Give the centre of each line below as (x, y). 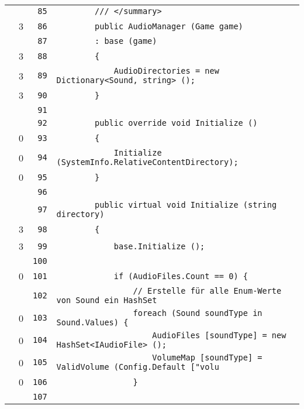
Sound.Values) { (92, 322)
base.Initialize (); (159, 246)
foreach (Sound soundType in (198, 313)
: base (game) (126, 41)
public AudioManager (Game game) (169, 26)
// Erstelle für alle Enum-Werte (207, 291)
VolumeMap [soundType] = (207, 358)
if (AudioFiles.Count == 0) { (181, 276)
